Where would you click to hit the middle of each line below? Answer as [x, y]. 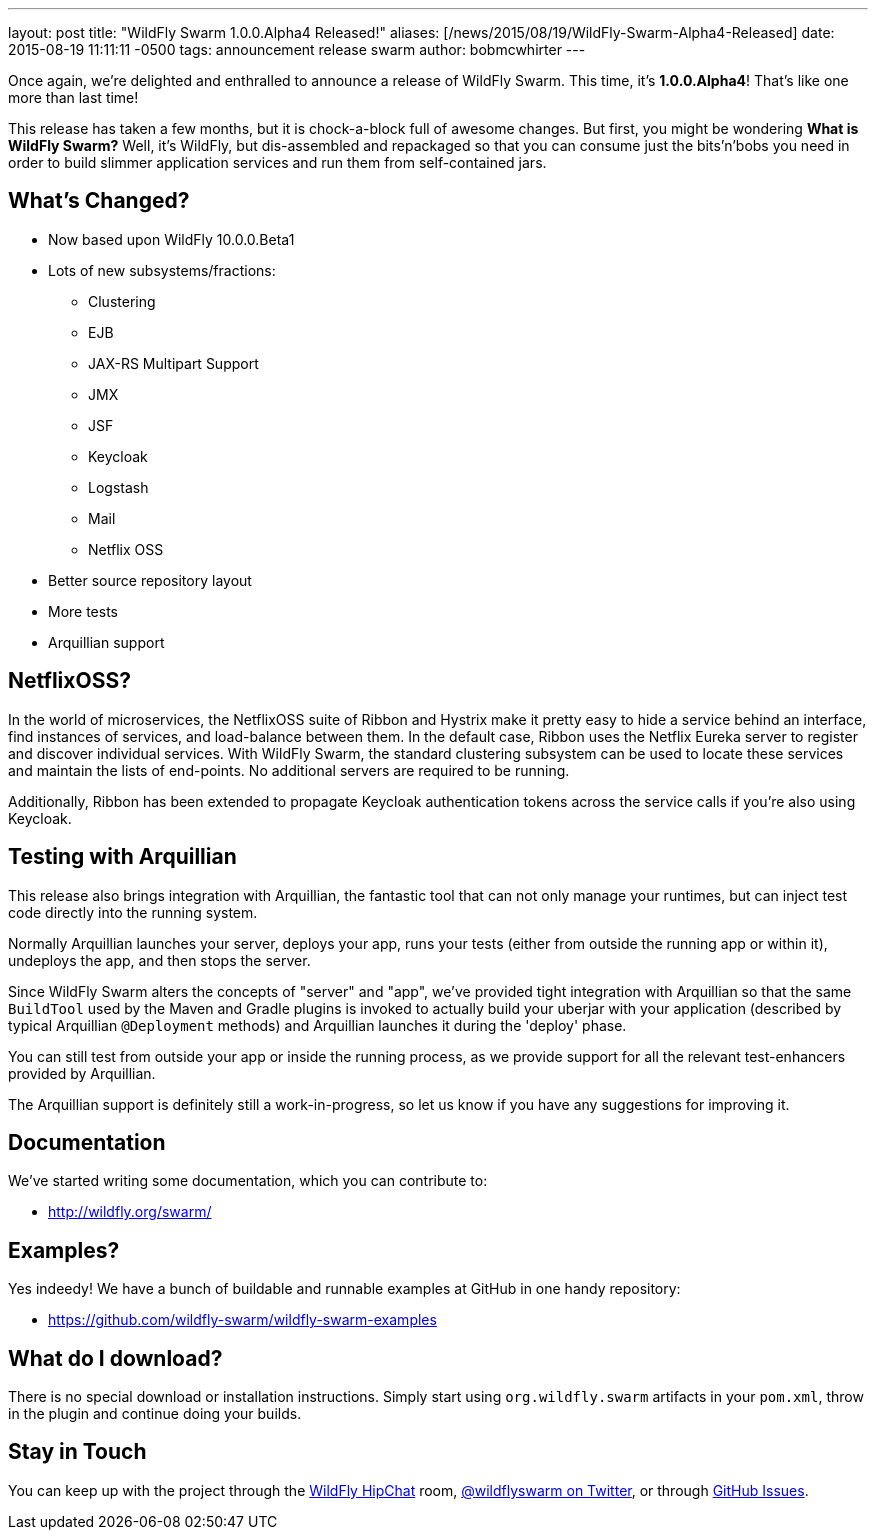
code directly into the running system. [133, 912]
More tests [83, 611]
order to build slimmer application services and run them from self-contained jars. [277, 162]
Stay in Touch [77, 1452]
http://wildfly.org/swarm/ [130, 1212]
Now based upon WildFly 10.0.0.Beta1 [171, 239]
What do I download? [115, 1358]
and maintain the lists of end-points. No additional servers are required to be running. [289, 770]
